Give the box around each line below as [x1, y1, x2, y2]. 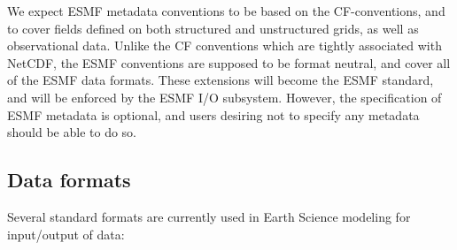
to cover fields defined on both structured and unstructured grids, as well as [7, 19, 419, 37]
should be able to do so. [7, 123, 136, 141]
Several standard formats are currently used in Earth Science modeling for [7, 207, 411, 225]
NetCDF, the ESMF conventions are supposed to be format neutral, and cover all [7, 53, 451, 72]
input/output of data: [7, 224, 125, 243]
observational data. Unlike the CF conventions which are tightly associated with [7, 36, 442, 55]
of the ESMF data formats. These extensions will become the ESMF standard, [7, 71, 434, 89]
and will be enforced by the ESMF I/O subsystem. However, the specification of [7, 87, 442, 106]
